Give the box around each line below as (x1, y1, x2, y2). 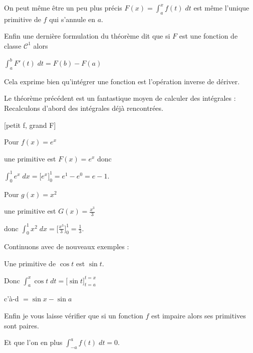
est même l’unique (193, 3, 249, 13)
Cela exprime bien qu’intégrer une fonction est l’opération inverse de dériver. (4, 76, 240, 86)
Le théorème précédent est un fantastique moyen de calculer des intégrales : (4, 93, 236, 103)
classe (4, 40, 22, 51)
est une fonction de (179, 31, 238, 41)
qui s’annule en (49, 14, 96, 24)
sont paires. (4, 320, 39, 330)
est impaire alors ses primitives (151, 310, 246, 321)
